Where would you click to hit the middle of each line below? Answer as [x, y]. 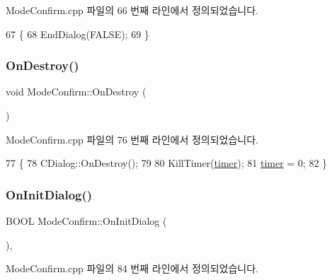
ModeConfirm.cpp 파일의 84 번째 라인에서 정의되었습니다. [132, 268]
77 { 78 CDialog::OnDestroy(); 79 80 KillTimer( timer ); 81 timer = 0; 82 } [167, 163]
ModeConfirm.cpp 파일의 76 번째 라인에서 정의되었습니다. [132, 139]
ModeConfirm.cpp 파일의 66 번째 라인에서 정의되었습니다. [132, 10]
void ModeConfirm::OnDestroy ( [76, 92]
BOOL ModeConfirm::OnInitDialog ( [86, 221]
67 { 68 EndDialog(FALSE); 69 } [78, 34]
